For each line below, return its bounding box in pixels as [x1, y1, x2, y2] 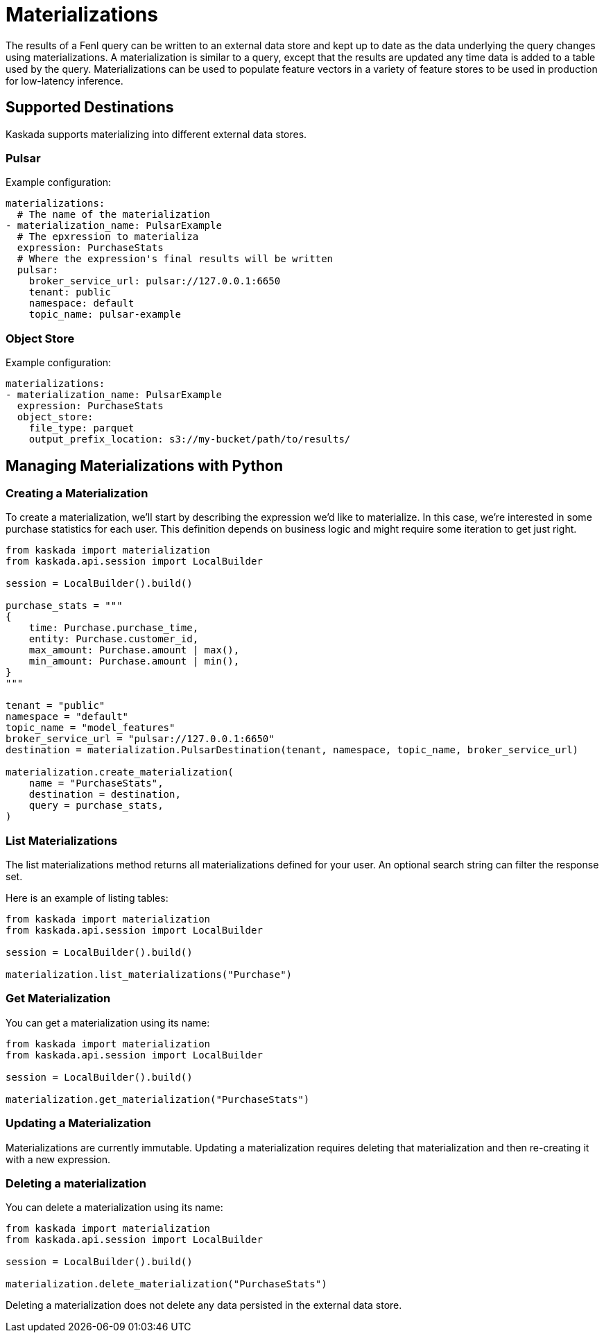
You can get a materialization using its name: [6, 1016, 210, 1029]
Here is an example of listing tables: [6, 892, 169, 904]
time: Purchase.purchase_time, [28, 622, 199, 634]
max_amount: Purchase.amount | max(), [28, 644, 240, 656]
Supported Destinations [6, 98, 174, 117]
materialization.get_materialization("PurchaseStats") [6, 1093, 310, 1105]
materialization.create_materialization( [6, 766, 234, 778]
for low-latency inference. [6, 74, 123, 87]
